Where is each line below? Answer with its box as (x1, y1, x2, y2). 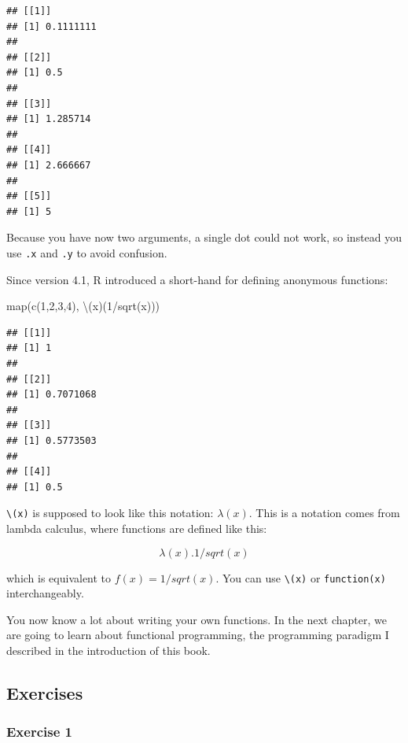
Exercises (6, 680, 83, 704)
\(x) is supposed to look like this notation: (6, 505, 214, 521)
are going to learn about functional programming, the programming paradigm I (6, 627, 389, 643)
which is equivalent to (6, 569, 112, 586)
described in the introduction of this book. (6, 641, 211, 658)
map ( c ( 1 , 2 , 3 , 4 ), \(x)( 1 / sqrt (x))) (6, 298, 160, 314)
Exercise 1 (6, 722, 72, 741)
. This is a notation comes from (248, 505, 400, 521)
